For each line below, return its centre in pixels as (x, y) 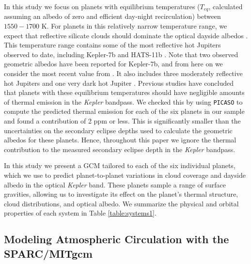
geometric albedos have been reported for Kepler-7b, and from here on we (113, 64)
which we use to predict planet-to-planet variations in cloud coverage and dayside (125, 175)
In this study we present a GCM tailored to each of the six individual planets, (120, 165)
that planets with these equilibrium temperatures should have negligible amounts (124, 92)
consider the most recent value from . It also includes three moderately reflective (123, 73)
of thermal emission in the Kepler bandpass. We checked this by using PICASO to (123, 101)
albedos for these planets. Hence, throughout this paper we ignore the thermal (120, 140)
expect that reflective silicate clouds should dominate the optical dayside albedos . (126, 35)
